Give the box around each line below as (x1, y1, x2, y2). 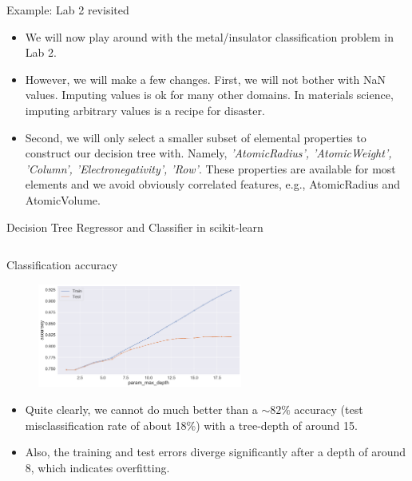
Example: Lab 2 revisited (6, 2, 129, 18)
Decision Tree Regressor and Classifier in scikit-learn (6, 218, 263, 235)
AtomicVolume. (25, 191, 101, 208)
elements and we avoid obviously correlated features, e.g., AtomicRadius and (25, 176, 401, 193)
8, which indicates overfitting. (25, 459, 170, 475)
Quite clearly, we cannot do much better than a (25, 400, 258, 417)
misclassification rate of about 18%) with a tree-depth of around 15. (25, 416, 358, 433)
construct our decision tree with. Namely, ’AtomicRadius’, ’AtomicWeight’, (25, 145, 392, 161)
